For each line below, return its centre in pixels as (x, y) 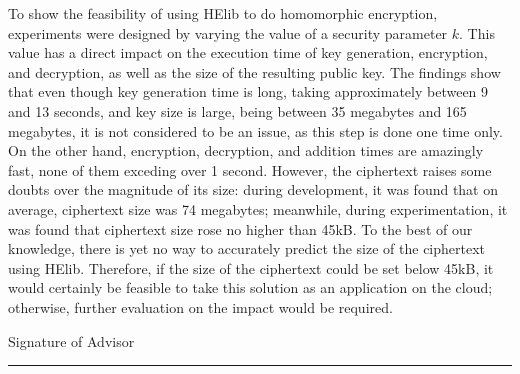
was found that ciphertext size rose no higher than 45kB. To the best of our (240, 228)
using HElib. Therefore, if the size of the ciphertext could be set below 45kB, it (251, 267)
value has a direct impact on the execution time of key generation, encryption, (248, 52)
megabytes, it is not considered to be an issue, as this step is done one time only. (255, 130)
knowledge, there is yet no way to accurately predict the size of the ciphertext (247, 248)
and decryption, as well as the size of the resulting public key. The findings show (254, 71)
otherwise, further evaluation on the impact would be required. (200, 306)
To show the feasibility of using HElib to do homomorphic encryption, (223, 13)
